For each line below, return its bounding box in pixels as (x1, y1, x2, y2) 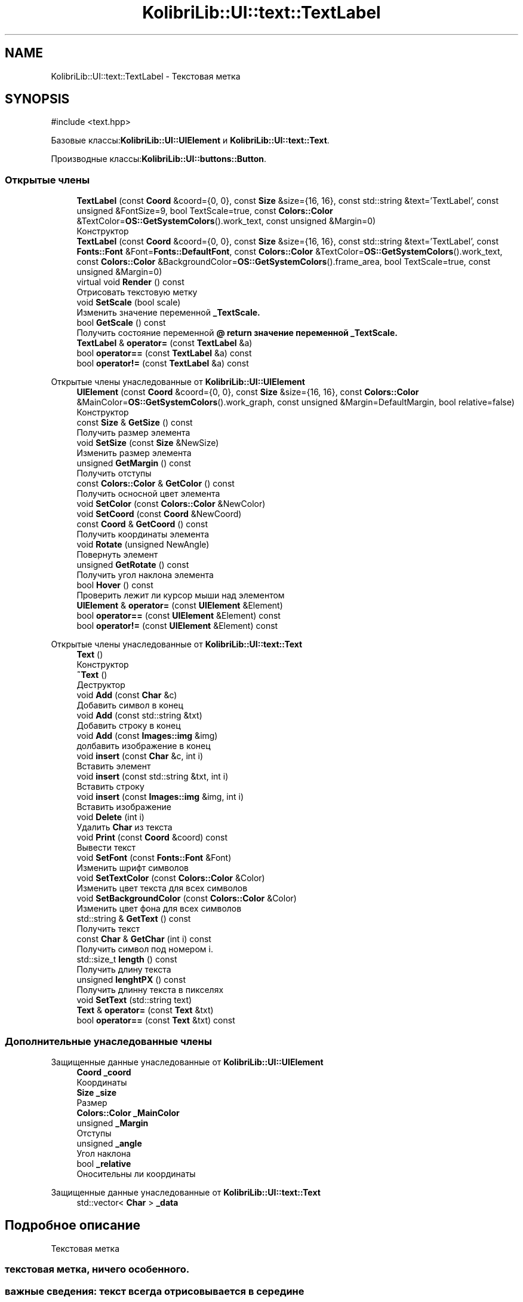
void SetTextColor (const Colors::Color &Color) (76, 873, 265, 884)
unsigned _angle (76, 1138, 142, 1148)
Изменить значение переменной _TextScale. (76, 307, 260, 318)
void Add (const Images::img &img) (76, 731, 218, 741)
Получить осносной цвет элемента (76, 488, 220, 499)
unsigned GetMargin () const (76, 458, 191, 469)
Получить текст (76, 924, 140, 934)
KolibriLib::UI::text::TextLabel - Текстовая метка (51, 71, 241, 81)
